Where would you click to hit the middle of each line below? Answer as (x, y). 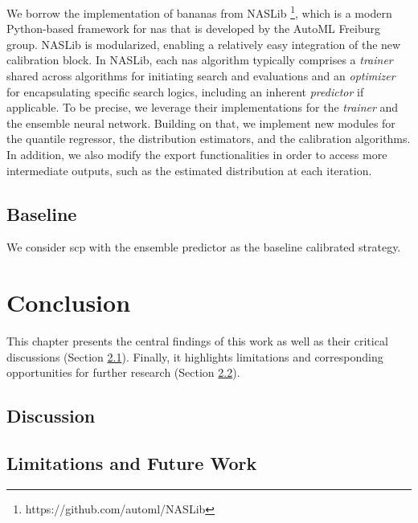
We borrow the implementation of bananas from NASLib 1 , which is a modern (199, 12)
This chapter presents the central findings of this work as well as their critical (197, 341)
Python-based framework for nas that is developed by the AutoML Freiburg (194, 29)
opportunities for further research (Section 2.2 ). (123, 372)
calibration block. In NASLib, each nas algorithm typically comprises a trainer (200, 60)
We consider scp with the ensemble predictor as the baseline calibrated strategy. (204, 247)
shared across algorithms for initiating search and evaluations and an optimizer (201, 76)
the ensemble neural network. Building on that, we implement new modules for (201, 123)
